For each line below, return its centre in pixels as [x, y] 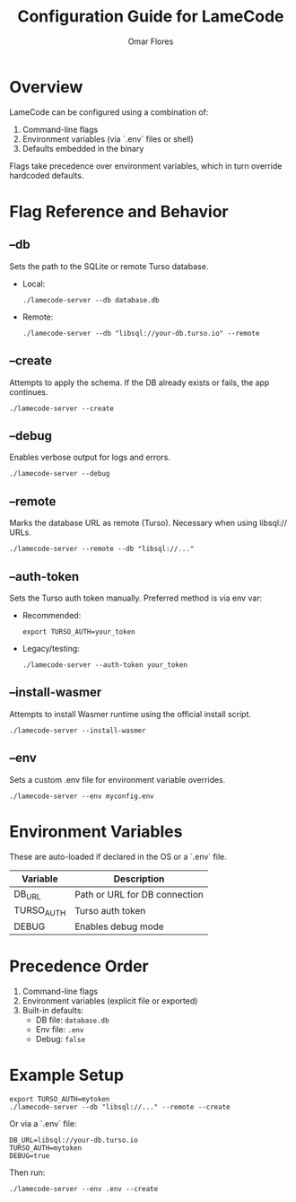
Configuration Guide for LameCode [151, 17]
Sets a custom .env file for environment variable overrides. [118, 779]
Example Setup [66, 1075]
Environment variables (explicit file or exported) [110, 1000]
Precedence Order [79, 966]
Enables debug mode [119, 926]
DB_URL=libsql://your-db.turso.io [74, 1140]
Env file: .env [60, 1029]
